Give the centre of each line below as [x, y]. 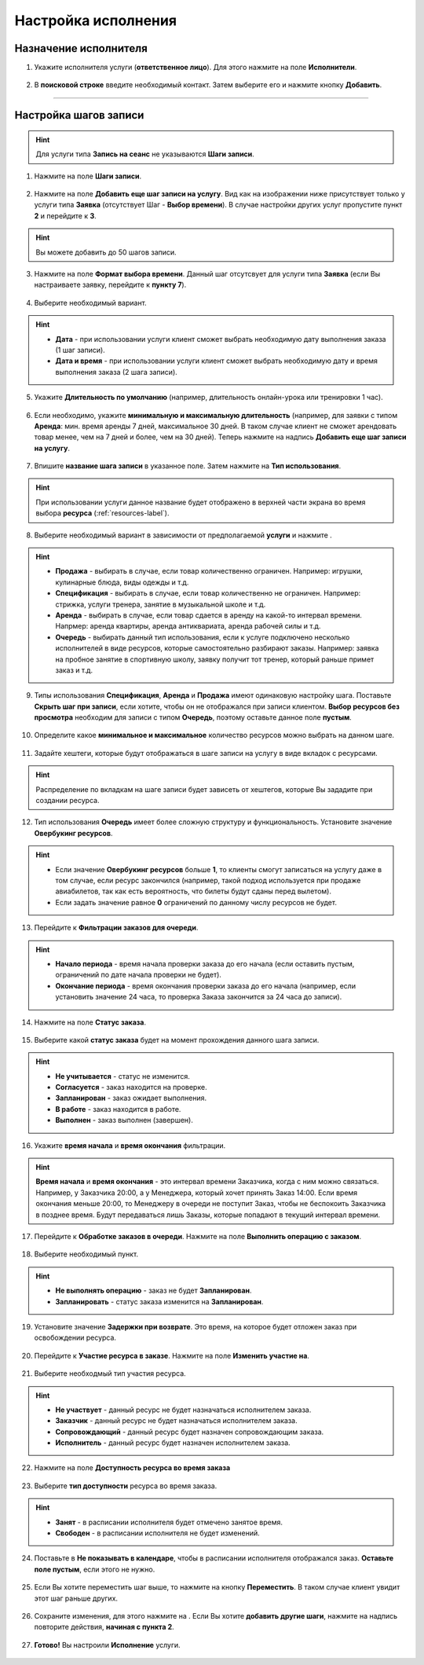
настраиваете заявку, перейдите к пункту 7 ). [110, 285]
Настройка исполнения [95, 20]
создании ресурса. [68, 801]
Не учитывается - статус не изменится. [122, 1076]
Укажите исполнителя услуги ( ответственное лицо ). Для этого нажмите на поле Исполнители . [196, 68]
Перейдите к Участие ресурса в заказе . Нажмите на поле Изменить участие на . [172, 1355]
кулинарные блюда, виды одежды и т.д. [122, 582]
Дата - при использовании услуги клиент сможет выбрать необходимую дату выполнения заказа [221, 339]
